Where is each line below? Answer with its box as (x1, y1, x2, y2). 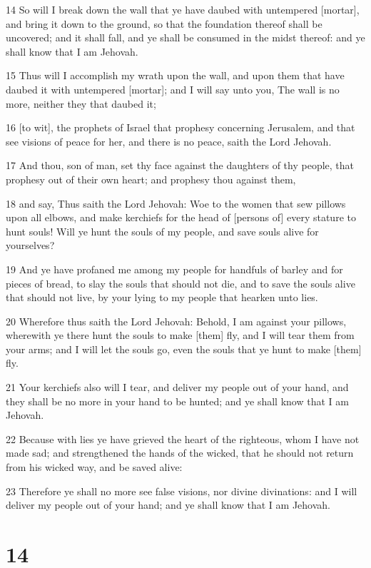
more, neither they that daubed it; (6, 96, 156, 111)
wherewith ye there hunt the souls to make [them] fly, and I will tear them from (6, 328, 355, 343)
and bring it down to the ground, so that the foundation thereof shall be (6, 16, 322, 31)
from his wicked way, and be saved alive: (6, 460, 183, 475)
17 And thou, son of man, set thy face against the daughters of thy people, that (6, 158, 355, 173)
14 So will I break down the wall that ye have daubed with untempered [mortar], (6, 2, 360, 16)
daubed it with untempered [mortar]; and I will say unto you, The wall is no (6, 81, 340, 96)
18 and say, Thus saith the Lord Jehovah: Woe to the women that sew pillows (6, 196, 346, 211)
